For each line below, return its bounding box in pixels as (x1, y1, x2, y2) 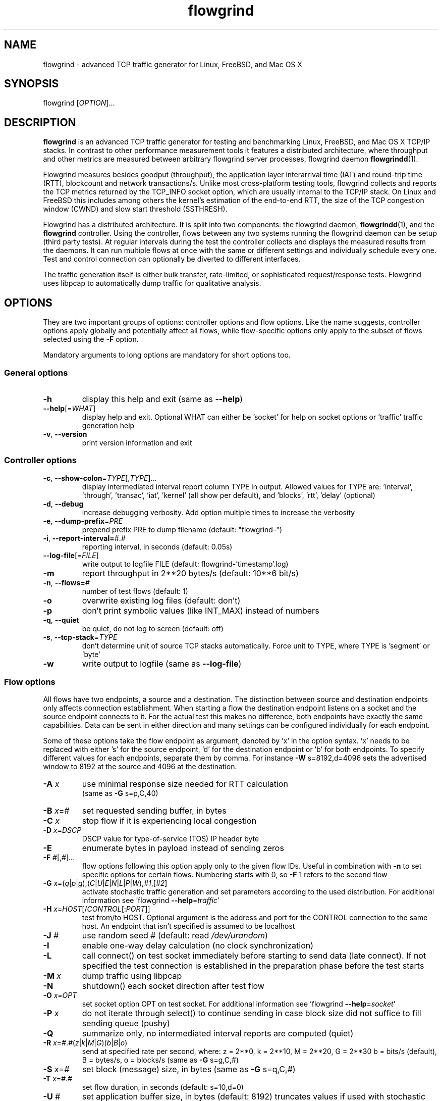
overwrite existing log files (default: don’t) (82, 595, 241, 606)
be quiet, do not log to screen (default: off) (82, 624, 224, 633)
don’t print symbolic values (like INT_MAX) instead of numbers (82, 605, 319, 616)
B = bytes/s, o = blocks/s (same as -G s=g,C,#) (82, 1056, 239, 1065)
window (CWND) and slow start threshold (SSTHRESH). (43, 205, 228, 214)
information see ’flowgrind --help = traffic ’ (82, 896, 219, 905)
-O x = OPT (43, 991, 77, 1000)
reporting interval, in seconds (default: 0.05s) (82, 542, 233, 551)
